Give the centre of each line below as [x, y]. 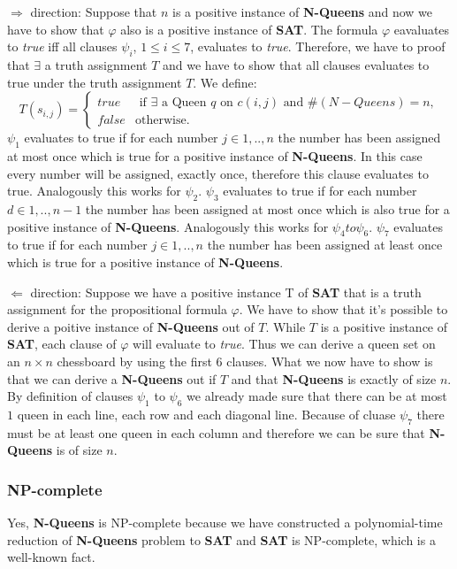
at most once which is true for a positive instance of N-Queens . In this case [215, 155]
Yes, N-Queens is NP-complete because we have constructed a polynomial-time [225, 523]
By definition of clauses [70, 396]
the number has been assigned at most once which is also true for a [267, 208]
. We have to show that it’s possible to [343, 309]
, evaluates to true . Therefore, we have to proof [318, 46]
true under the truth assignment [95, 82]
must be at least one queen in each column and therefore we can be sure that [216, 432]
